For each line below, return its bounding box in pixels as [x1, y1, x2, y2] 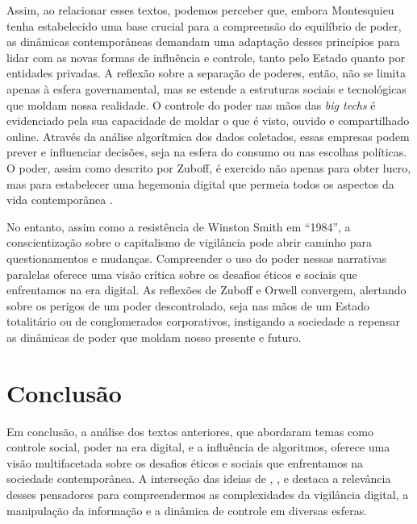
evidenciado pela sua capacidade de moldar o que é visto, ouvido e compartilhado [6, 112, 410, 129]
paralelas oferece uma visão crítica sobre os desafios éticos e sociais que [6, 265, 357, 282]
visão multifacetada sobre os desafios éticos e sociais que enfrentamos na [6, 454, 364, 471]
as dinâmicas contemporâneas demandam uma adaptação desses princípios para [6, 33, 400, 50]
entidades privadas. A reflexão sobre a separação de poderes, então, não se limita [6, 64, 406, 81]
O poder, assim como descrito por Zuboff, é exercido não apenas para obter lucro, [6, 159, 411, 176]
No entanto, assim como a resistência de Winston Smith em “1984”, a [6, 218, 351, 235]
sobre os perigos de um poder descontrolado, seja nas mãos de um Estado [6, 297, 370, 314]
